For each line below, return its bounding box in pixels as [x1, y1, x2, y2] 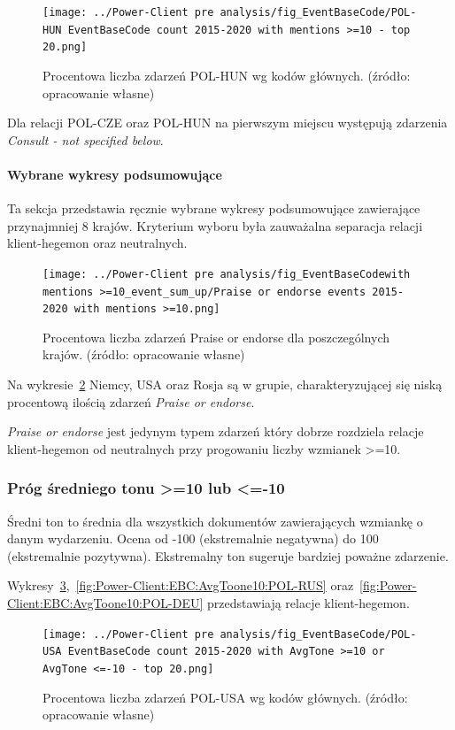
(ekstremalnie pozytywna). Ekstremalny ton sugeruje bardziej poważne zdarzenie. [7, 546, 449, 565]
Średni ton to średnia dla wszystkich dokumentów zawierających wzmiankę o [7, 511, 423, 530]
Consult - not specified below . [7, 130, 164, 149]
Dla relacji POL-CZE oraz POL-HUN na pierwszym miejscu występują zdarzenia [7, 113, 448, 132]
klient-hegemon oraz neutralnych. [7, 234, 188, 252]
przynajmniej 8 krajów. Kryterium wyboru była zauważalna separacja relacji [7, 216, 423, 234]
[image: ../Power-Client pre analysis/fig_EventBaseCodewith [42, 267, 411, 280]
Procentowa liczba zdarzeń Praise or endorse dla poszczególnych [42, 327, 389, 346]
